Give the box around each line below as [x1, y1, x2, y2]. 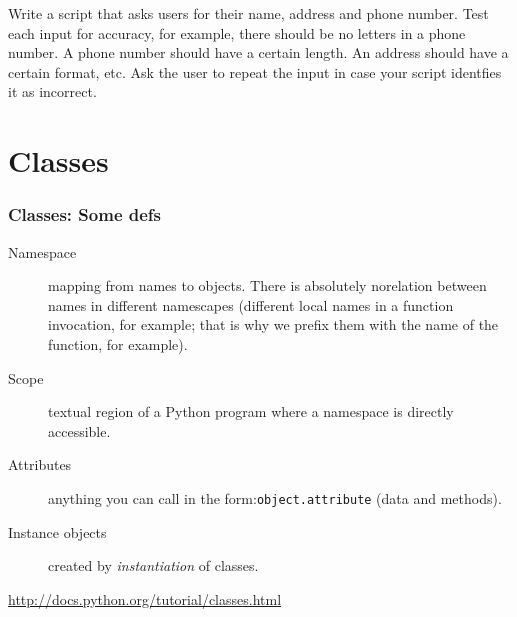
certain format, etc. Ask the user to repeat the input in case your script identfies [8, 61, 502, 82]
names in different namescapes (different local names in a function [48, 294, 454, 315]
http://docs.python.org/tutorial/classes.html [8, 588, 282, 609]
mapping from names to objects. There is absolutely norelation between [48, 275, 487, 296]
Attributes [8, 454, 72, 475]
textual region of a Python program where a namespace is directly [48, 401, 454, 422]
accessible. [48, 420, 111, 441]
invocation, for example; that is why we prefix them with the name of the [48, 314, 499, 335]
